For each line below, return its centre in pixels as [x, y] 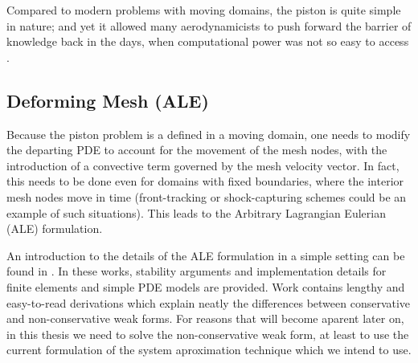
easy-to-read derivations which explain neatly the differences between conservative [209, 302]
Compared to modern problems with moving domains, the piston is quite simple [204, 10]
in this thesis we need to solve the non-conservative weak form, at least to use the [208, 334]
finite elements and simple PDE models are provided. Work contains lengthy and [206, 286]
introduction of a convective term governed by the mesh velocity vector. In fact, [203, 165]
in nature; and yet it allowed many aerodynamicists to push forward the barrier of [209, 25]
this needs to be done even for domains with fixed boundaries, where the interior [205, 181]
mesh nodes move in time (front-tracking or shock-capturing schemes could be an [207, 196]
